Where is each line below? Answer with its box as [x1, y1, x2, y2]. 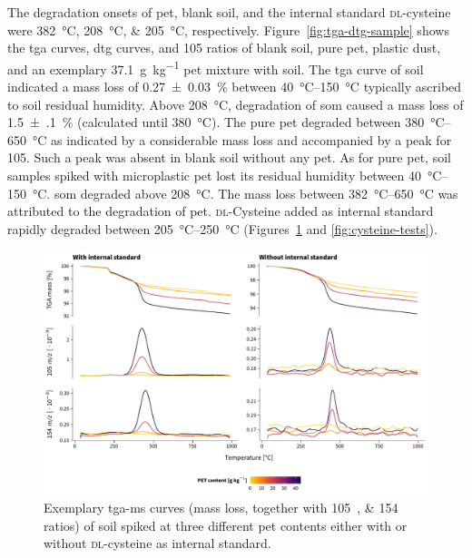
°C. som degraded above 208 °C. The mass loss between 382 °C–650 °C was [32, 183, 458, 202]
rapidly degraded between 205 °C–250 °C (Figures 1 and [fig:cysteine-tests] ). [7, 219, 438, 238]
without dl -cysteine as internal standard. [44, 534, 271, 553]
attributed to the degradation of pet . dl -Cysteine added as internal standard [7, 201, 434, 220]
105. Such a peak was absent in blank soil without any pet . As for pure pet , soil [7, 148, 451, 167]
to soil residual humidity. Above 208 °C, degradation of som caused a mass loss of [7, 94, 464, 113]
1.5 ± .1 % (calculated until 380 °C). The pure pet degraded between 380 [7, 113, 425, 132]
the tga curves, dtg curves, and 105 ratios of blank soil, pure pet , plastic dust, [7, 38, 441, 57]
